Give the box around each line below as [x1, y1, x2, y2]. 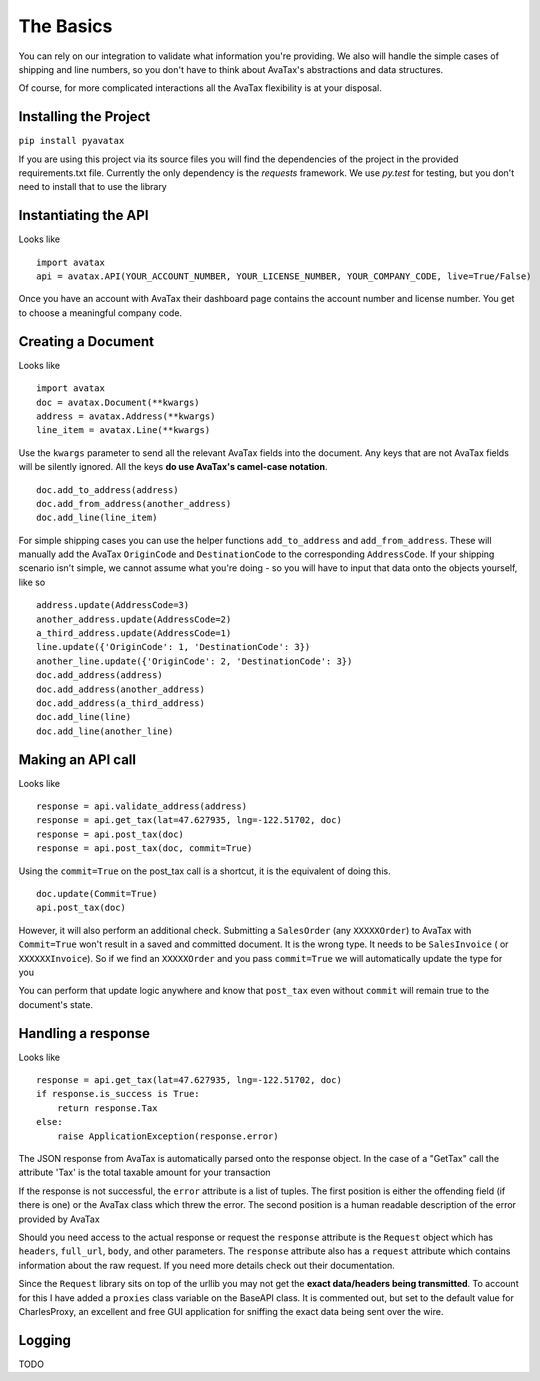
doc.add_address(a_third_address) [36, 697, 205, 709]
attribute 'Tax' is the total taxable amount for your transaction [18, 1166, 271, 1179]
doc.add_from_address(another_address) [36, 498, 232, 509]
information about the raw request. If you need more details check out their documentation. [18, 1259, 395, 1271]
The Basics [18, 15, 113, 37]
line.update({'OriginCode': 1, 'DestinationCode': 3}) [36, 641, 311, 653]
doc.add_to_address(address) [36, 484, 179, 495]
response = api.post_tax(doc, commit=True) [36, 843, 253, 854]
